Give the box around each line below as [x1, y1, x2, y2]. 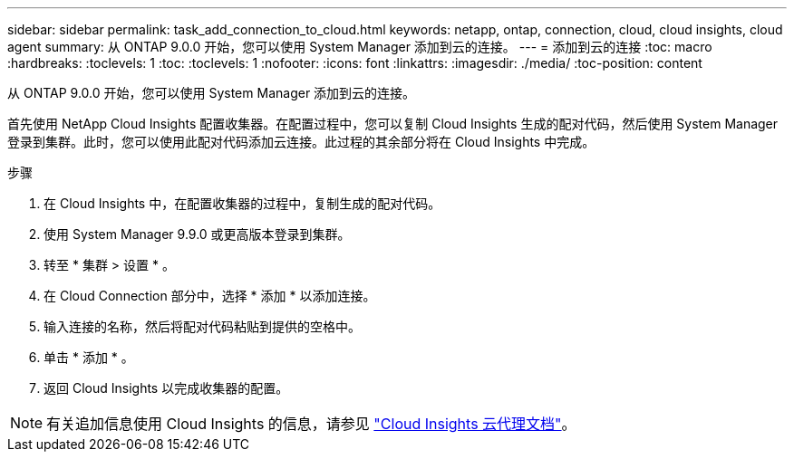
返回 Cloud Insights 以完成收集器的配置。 [44, 380, 289, 396]
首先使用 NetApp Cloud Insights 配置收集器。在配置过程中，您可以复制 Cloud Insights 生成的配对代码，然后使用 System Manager [7, 116, 779, 131]
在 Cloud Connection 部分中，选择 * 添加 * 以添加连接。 [44, 288, 376, 303]
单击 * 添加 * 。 [44, 349, 134, 365]
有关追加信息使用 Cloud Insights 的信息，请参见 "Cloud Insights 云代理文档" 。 [46, 415, 576, 433]
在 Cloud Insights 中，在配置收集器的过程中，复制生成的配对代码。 [44, 196, 441, 211]
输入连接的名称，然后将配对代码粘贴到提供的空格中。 [44, 319, 361, 334]
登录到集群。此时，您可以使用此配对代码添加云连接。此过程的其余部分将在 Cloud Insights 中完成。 [7, 134, 595, 149]
